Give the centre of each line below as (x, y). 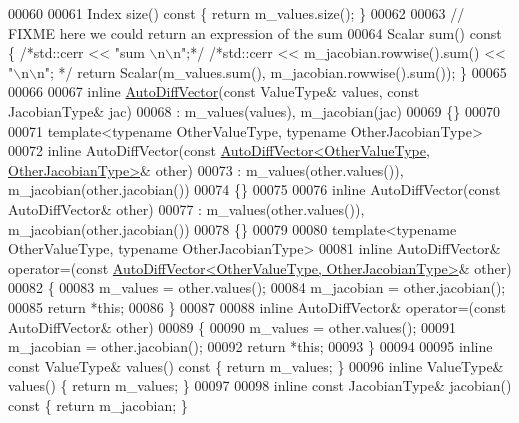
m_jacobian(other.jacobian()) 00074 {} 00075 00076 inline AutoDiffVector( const (254, 189)
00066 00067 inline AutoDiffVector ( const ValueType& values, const (214, 91)
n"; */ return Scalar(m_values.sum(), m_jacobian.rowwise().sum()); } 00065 (271, 71)
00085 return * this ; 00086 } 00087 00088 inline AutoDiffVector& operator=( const (257, 306)
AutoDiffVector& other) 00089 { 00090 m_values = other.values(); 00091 (232, 326)
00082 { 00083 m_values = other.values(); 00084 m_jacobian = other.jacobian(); (257, 287)
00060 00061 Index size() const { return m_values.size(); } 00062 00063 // (236, 13)
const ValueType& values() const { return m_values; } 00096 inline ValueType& (256, 365)
